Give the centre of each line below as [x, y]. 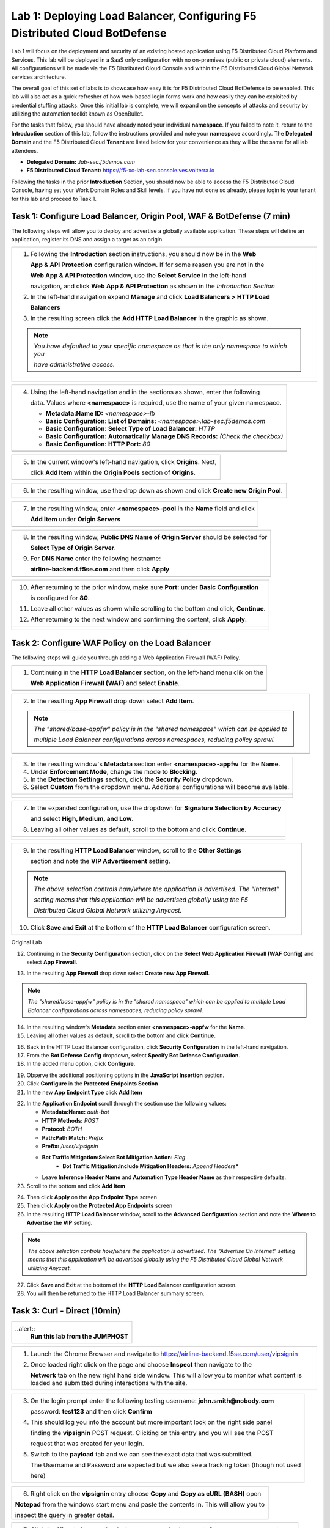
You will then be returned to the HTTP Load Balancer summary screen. [116, 1293]
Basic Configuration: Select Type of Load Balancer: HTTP [130, 429]
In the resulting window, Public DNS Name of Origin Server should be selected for [149, 537]
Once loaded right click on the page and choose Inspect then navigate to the [141, 1365]
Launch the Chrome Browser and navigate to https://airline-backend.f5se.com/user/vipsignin [164, 1354]
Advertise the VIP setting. [60, 1223]
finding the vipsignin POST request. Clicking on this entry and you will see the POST [152, 1433]
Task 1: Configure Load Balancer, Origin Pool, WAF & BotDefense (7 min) [151, 216]
